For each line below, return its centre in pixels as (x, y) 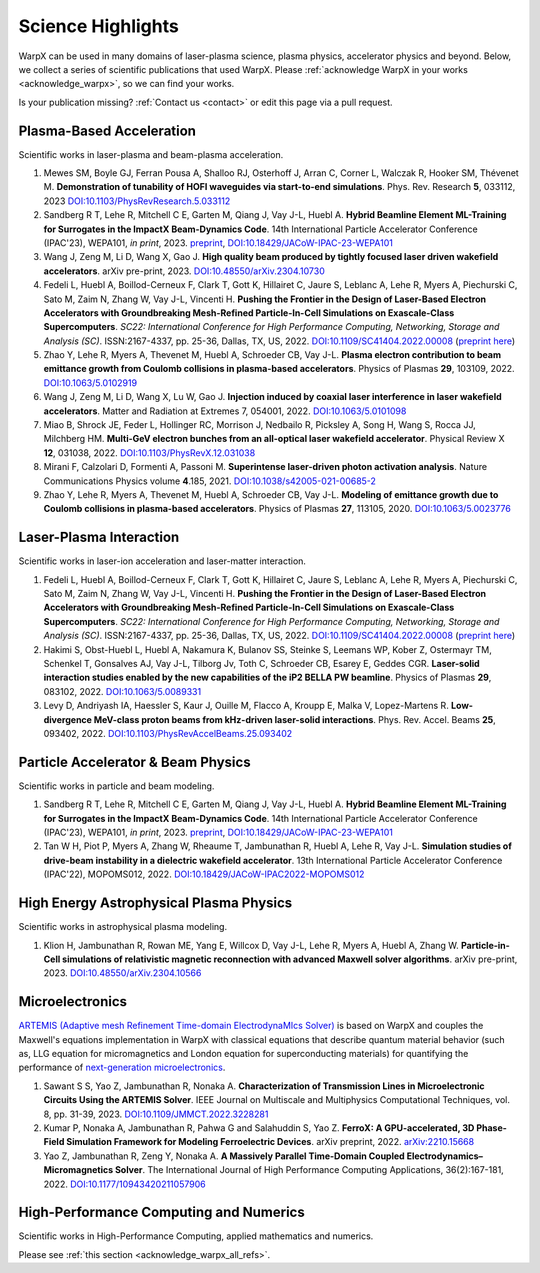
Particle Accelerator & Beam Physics (134, 761)
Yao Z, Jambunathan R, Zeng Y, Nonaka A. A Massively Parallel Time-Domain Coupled (224, 1156)
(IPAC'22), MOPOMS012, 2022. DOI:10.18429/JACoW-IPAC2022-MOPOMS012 (204, 874)
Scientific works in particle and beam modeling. (116, 786)
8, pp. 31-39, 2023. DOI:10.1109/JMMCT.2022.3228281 (156, 1114)
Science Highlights (98, 26)
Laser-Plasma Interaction (99, 537)
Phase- (491, 1127)
